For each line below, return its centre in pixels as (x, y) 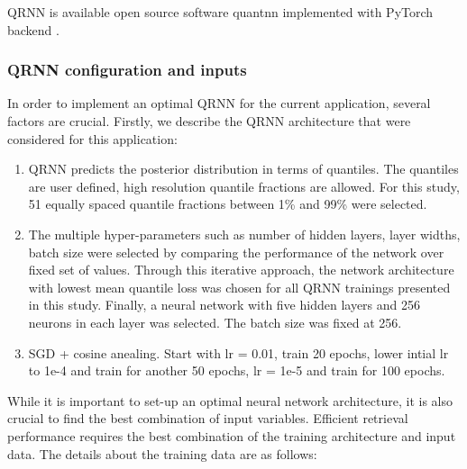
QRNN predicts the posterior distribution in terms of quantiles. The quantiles (243, 169)
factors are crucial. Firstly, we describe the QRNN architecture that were (209, 121)
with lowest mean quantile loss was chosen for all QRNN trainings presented (239, 287)
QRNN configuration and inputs (127, 70)
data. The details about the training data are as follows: (162, 453)
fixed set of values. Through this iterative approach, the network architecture (241, 270)
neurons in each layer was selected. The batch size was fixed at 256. (215, 322)
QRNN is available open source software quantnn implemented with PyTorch (220, 12)
